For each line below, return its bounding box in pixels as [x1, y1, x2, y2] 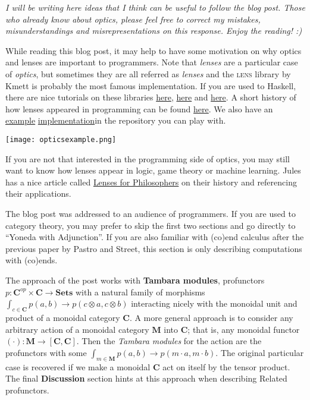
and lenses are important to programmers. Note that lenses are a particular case [5, 56, 298, 68]
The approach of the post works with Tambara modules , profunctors [5, 273, 265, 286]
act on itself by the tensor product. [162, 360, 290, 373]
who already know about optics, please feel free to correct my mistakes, [5, 12, 261, 25]
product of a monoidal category [5, 311, 120, 323]
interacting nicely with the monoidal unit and [131, 297, 298, 310]
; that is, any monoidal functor [187, 323, 300, 335]
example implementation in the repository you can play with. [5, 114, 226, 127]
